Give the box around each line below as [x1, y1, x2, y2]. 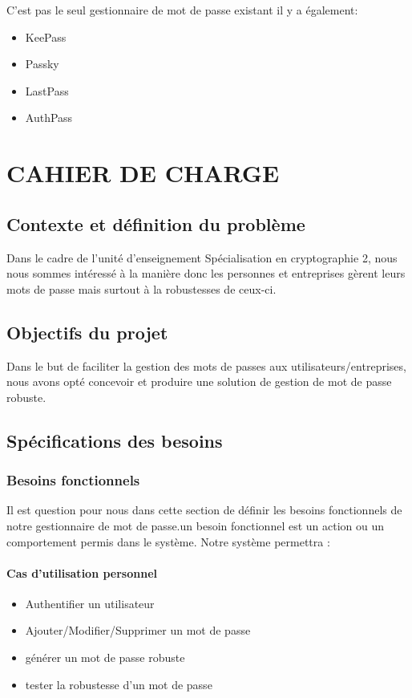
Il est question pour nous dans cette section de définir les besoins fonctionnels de [6, 501, 402, 518]
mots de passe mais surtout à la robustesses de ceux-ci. [6, 280, 277, 297]
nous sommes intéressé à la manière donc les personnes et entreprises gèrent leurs [6, 265, 406, 282]
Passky [25, 55, 59, 72]
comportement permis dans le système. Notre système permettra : [6, 533, 330, 550]
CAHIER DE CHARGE [6, 156, 280, 189]
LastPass [25, 82, 69, 99]
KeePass [25, 28, 67, 45]
